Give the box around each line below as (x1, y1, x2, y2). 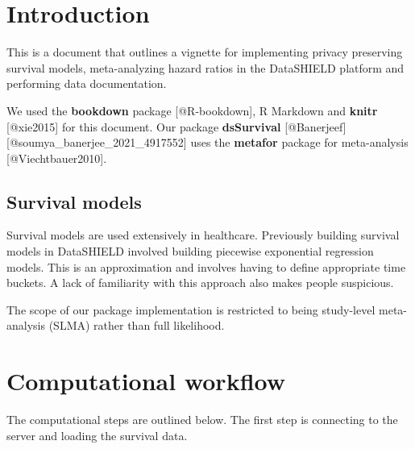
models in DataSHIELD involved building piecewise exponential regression (6, 243, 374, 260)
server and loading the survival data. (6, 426, 188, 443)
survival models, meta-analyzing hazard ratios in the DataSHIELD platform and (6, 59, 405, 76)
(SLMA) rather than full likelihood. (48, 317, 225, 334)
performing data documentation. (6, 75, 167, 92)
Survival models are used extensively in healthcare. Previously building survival (6, 227, 400, 243)
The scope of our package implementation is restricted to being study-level (6, 301, 376, 318)
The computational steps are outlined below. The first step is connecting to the (6, 411, 398, 428)
